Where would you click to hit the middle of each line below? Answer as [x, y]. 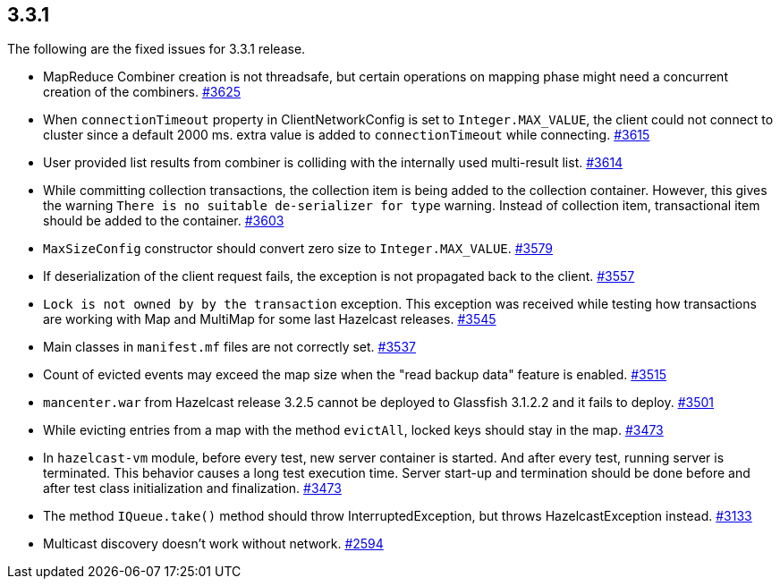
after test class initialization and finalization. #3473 [192, 488]
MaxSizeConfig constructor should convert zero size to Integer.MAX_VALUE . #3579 [298, 249]
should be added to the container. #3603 [164, 221]
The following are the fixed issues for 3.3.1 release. [157, 49]
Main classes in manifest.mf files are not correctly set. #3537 [229, 347]
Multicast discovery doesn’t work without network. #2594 [213, 544]
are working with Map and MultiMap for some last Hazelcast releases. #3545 [270, 319]
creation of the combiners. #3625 [142, 92]
